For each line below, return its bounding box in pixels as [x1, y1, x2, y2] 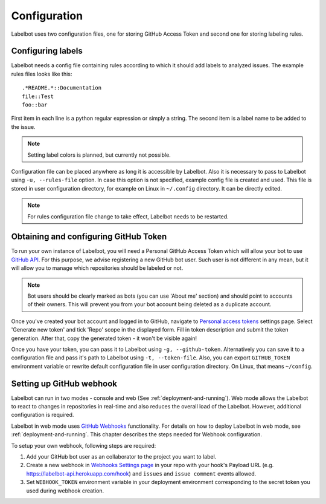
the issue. [11, 123, 36, 130]
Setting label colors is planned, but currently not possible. [27, 151, 171, 159]
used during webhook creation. [26, 487, 104, 494]
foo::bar [22, 102, 48, 108]
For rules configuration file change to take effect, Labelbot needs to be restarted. [27, 212, 229, 220]
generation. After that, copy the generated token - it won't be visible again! [11, 335, 197, 342]
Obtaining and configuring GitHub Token [11, 232, 167, 242]
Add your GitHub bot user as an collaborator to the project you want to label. [26, 453, 217, 460]
